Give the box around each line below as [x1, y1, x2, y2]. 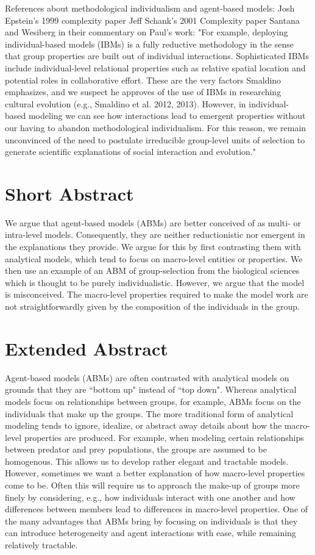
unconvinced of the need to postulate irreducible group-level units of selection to [5, 133, 305, 146]
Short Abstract [5, 181, 134, 206]
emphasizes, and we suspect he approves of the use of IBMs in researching [5, 85, 281, 98]
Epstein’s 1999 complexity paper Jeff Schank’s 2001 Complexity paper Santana [5, 13, 300, 26]
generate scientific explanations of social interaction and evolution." [5, 145, 256, 158]
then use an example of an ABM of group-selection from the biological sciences [5, 264, 300, 277]
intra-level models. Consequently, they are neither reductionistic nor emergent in [5, 228, 305, 241]
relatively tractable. [5, 539, 78, 551]
